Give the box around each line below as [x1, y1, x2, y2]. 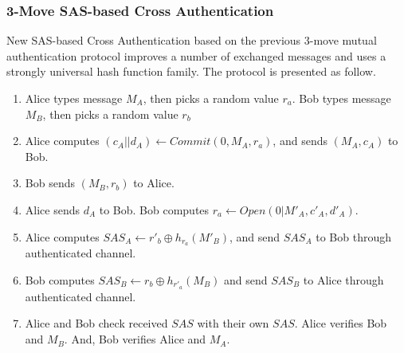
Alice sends [25, 201, 80, 218]
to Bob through [316, 228, 391, 245]
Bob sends [25, 175, 75, 191]
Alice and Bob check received [25, 315, 168, 331]
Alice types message [25, 90, 123, 106]
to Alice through [303, 272, 384, 288]
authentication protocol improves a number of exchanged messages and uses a [6, 47, 386, 64]
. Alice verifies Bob [294, 315, 387, 331]
